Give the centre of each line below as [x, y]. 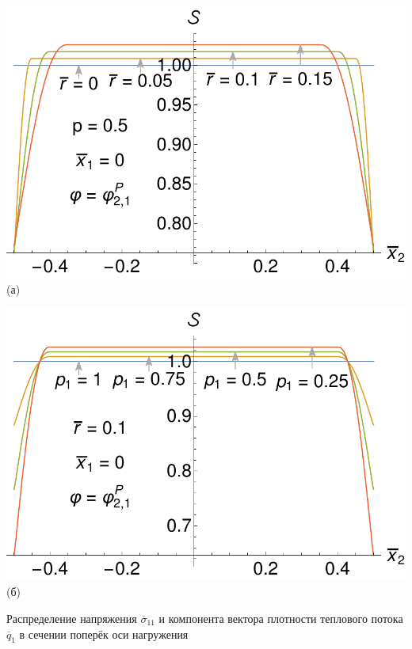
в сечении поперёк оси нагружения [104, 634]
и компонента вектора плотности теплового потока [281, 618]
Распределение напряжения [72, 618]
